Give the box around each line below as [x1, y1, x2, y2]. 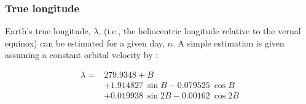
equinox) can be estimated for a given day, [5, 36, 165, 49]
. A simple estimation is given [172, 36, 284, 49]
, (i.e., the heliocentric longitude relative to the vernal [98, 24, 301, 37]
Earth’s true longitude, [5, 24, 91, 37]
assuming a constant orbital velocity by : [5, 48, 159, 61]
